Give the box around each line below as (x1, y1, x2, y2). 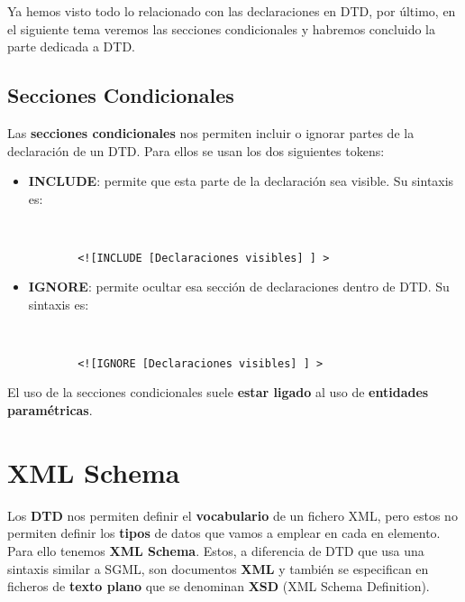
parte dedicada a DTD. (7, 37, 135, 56)
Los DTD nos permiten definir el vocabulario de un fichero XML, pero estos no (7, 505, 458, 524)
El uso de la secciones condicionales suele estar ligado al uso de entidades (7, 383, 429, 402)
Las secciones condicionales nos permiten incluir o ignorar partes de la (7, 123, 415, 142)
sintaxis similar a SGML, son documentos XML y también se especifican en (7, 559, 429, 578)
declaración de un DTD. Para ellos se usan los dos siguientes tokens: (7, 141, 385, 160)
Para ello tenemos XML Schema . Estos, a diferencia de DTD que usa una (7, 541, 424, 560)
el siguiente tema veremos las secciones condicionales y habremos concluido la (7, 19, 435, 38)
